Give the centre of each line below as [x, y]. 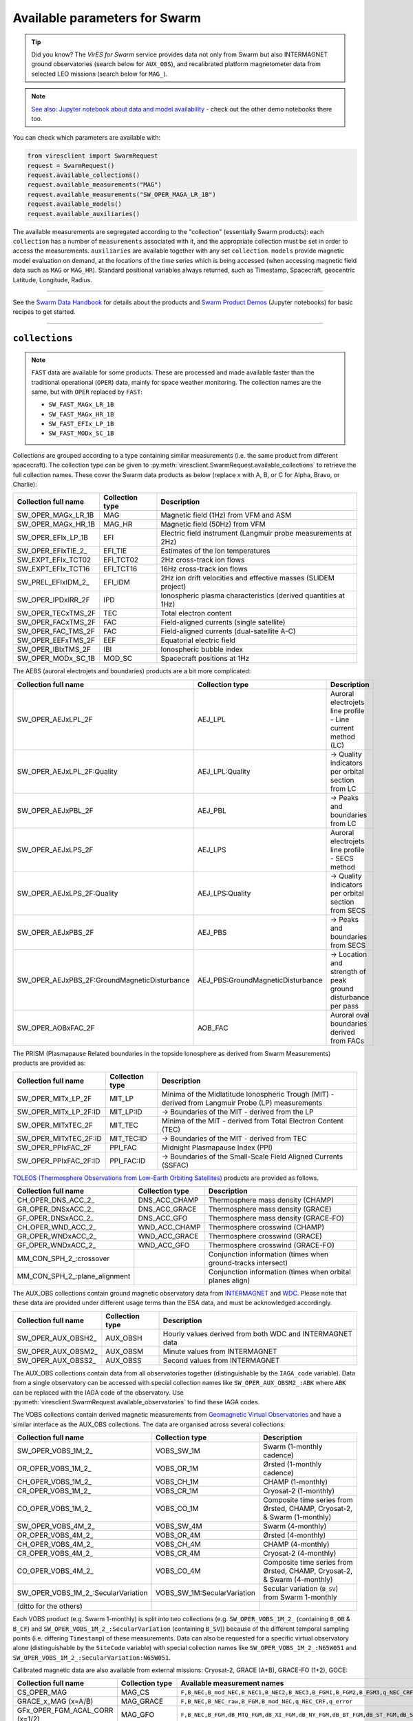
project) [173, 587]
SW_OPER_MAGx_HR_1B [56, 525]
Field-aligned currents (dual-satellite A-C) [228, 631]
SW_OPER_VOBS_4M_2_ [56, 1526]
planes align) [229, 1280]
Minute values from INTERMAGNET [220, 1351]
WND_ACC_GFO [164, 1245]
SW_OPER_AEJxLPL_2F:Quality [67, 771]
